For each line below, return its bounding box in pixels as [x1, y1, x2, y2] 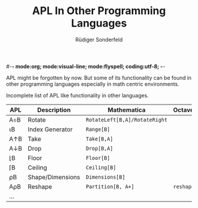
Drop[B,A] [85, 145, 114, 152]
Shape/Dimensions [27, 173, 81, 181]
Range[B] [85, 126, 110, 133]
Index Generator [27, 125, 73, 133]
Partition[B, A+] [85, 183, 134, 190]
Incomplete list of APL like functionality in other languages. [6, 92, 149, 99]
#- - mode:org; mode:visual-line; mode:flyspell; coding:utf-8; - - [6, 63, 166, 70]
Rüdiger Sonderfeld [75, 36, 123, 43]
